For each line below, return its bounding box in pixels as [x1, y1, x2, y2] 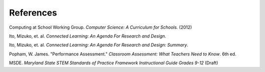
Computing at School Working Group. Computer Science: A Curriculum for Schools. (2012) [9, 24, 192, 30]
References [9, 7, 57, 18]
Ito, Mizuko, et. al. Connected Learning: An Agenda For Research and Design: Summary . [9, 42, 188, 48]
